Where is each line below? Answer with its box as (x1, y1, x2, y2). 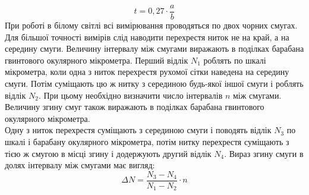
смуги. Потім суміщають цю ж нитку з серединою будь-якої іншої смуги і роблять (5, 77, 304, 90)
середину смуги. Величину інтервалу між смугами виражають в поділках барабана (5, 42, 304, 55)
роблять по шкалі (203, 54, 266, 66)
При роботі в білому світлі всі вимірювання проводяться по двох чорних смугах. (5, 19, 298, 32)
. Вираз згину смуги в (224, 147, 304, 159)
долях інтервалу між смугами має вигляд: (5, 159, 155, 171)
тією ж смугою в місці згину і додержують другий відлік (5, 147, 212, 159)
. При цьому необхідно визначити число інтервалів (38, 89, 223, 101)
